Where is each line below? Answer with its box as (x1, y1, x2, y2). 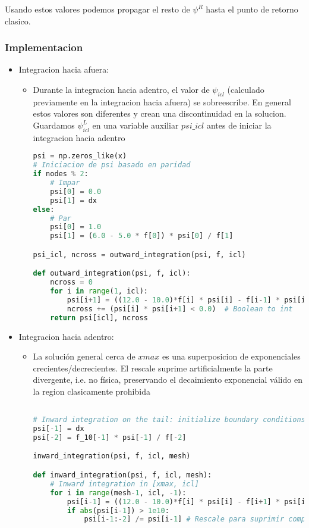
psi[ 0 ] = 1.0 (50, 223, 102, 232)
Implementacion (5, 40, 83, 55)
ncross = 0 (50, 278, 93, 287)
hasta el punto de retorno (206, 3, 298, 15)
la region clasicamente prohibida (33, 385, 150, 397)
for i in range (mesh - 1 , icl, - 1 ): (50, 488, 187, 497)
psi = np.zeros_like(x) (33, 152, 127, 161)
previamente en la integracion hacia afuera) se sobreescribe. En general (33, 95, 291, 108)
